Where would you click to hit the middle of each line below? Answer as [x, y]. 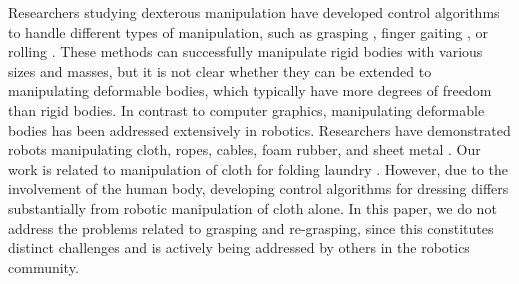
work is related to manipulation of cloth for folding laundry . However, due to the [258, 168]
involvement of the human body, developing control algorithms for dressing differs [258, 188]
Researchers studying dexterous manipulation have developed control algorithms [254, 12]
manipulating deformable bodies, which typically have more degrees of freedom [250, 90]
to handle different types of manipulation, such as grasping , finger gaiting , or [248, 31]
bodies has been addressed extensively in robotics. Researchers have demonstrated [259, 129]
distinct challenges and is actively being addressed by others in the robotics [239, 247]
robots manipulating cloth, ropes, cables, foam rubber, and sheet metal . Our [244, 149]
